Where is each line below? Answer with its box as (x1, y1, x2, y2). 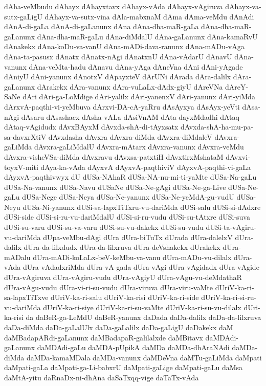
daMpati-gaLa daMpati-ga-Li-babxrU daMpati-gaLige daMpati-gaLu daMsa (4, 362, 243, 373)
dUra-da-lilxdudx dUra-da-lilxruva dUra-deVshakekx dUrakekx (24, 242, 220, 252)
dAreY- (225, 81, 249, 92)
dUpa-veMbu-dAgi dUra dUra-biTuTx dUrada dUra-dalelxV (43, 231, 233, 242)
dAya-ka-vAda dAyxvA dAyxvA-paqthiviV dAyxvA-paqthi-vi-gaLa (40, 161, 251, 172)
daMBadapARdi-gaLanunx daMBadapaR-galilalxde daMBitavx (4, 332, 203, 342)
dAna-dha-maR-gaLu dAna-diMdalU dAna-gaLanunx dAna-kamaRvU (37, 31, 258, 41)
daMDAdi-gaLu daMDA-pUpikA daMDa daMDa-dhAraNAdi (37, 342, 230, 353)
